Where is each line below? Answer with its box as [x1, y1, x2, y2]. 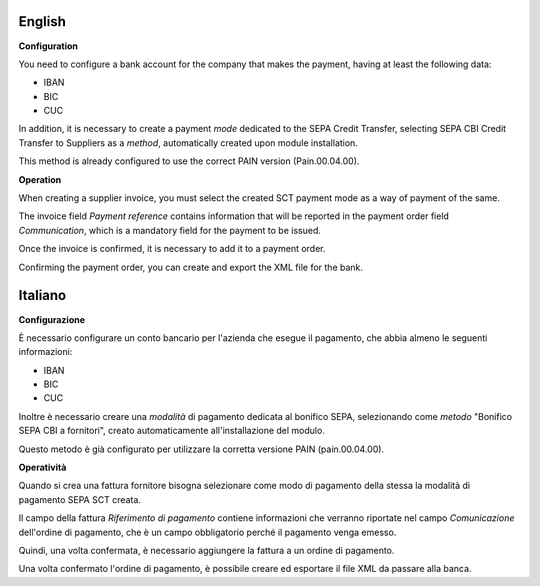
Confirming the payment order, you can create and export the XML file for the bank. [18, 261, 364, 273]
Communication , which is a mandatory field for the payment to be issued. [18, 224, 322, 236]
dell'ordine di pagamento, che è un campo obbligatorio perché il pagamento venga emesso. [18, 526, 397, 538]
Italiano [18, 287, 67, 304]
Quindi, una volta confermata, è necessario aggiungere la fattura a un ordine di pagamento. [18, 544, 395, 556]
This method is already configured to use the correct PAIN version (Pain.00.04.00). [18, 155, 360, 167]
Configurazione [18, 313, 85, 325]
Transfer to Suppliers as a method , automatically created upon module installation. [18, 136, 359, 149]
